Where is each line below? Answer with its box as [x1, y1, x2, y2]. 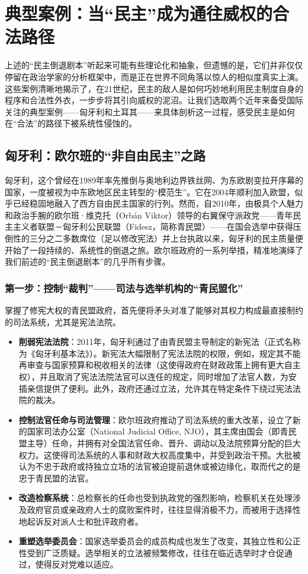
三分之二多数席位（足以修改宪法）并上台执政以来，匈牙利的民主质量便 [29, 232, 303, 245]
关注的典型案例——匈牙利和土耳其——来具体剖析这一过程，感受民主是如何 [5, 105, 295, 118]
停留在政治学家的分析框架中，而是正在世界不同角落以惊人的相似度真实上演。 [5, 70, 303, 83]
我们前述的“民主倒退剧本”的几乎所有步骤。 [5, 255, 171, 268]
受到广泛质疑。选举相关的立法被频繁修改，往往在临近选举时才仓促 [27, 546, 284, 559]
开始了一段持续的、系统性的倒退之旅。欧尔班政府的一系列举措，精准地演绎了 [5, 243, 303, 256]
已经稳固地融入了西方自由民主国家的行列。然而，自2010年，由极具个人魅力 [12, 197, 303, 210]
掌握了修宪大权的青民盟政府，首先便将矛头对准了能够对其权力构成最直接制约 [5, 304, 303, 316]
